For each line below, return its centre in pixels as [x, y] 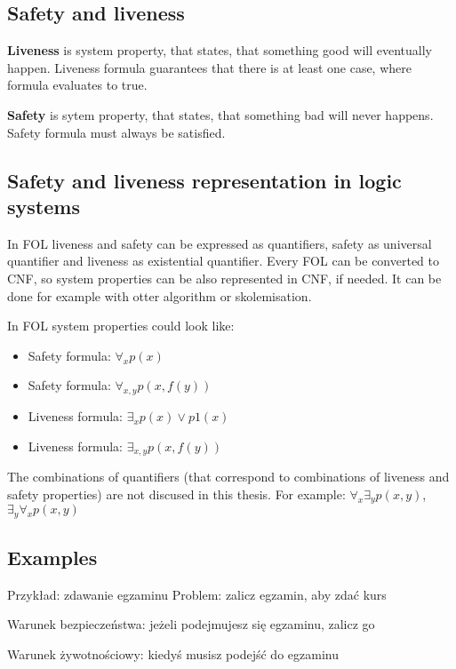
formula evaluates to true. [77, 85]
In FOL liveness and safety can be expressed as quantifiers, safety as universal [220, 243]
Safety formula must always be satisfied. [116, 132]
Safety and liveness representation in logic [204, 180]
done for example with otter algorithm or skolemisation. [160, 295]
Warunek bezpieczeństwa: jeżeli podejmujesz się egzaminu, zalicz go [191, 624]
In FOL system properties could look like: [121, 326]
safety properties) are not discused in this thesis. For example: [176, 494]
